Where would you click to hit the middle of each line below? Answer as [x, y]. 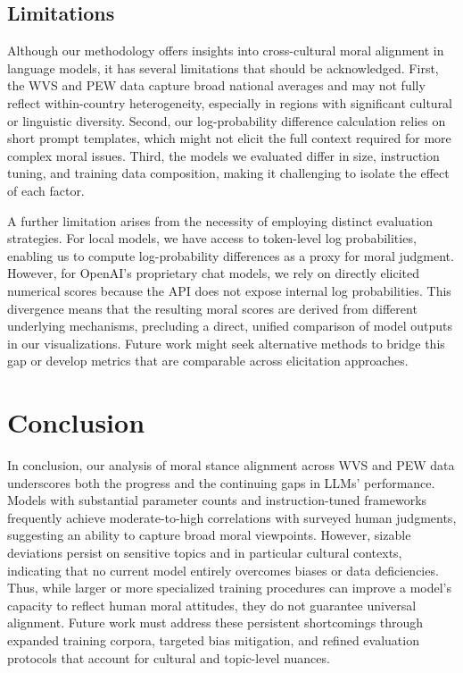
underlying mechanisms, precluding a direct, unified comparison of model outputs [230, 326]
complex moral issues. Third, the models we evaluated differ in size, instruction [223, 155]
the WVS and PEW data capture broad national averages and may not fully [216, 85]
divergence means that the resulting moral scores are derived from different [212, 308]
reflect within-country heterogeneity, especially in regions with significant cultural [230, 102]
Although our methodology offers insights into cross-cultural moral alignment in [226, 50]
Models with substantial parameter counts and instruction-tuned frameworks [217, 500]
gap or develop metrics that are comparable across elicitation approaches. [208, 361]
